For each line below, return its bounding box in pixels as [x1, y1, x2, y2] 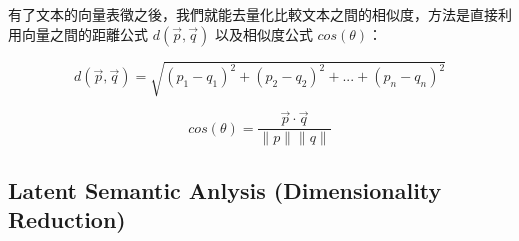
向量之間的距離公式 [21, 23, 148, 44]
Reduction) [8, 204, 126, 235]
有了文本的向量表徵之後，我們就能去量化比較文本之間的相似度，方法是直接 [8, 4, 498, 24]
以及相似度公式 [214, 23, 313, 44]
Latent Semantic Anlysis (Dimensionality [8, 174, 442, 205]
